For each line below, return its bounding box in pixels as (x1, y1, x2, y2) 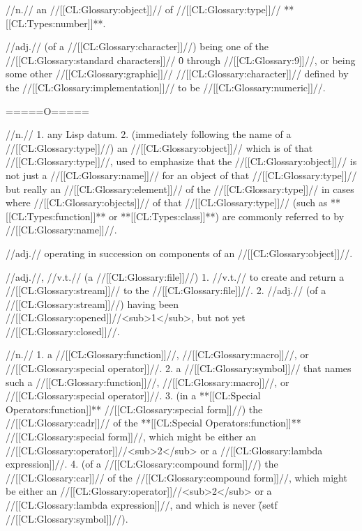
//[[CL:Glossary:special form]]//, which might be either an (6, 429, 257, 444)
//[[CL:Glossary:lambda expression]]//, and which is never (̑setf (6, 498, 278, 511)
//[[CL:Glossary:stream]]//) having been (6, 296, 179, 311)
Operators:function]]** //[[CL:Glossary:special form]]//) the (6, 401, 263, 416)
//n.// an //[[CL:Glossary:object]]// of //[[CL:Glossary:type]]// (6, 2, 281, 16)
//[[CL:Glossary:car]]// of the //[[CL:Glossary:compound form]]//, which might (6, 470, 347, 484)
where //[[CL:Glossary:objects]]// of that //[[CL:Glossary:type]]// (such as (6, 195, 328, 210)
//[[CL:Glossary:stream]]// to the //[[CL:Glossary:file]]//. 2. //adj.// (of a (6, 283, 326, 298)
